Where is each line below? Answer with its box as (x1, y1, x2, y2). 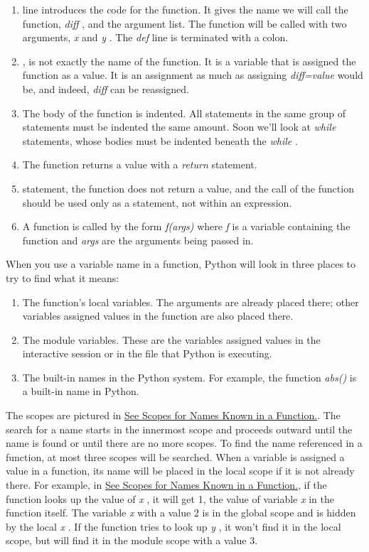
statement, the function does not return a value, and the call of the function (22, 180, 354, 195)
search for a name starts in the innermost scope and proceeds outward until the (6, 421, 353, 436)
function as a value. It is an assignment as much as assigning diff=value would (22, 67, 363, 82)
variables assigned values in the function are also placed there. (22, 308, 294, 323)
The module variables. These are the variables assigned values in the (22, 332, 321, 347)
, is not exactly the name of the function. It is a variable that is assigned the (22, 53, 356, 68)
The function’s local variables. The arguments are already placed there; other (22, 294, 359, 309)
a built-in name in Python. (22, 384, 139, 399)
